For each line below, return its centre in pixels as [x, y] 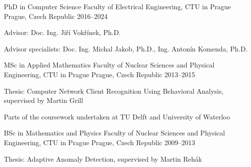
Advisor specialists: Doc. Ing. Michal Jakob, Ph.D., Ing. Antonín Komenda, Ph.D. [126, 48]
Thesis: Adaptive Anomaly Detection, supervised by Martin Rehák [103, 159]
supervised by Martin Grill [44, 100]
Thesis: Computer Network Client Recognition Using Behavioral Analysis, [114, 91]
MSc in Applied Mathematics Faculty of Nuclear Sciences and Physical [109, 65]
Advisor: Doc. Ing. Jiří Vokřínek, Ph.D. [62, 32]
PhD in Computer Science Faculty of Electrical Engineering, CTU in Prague [118, 6]
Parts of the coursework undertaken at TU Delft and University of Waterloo [117, 116]
